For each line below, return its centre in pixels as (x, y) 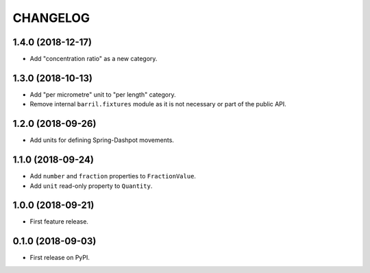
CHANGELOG (51, 18)
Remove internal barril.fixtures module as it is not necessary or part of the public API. (158, 104)
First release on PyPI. (60, 258)
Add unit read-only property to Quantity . (91, 186)
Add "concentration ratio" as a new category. (94, 59)
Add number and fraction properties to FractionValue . (113, 176)
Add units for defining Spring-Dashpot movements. (102, 140)
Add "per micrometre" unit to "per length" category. (103, 94)
